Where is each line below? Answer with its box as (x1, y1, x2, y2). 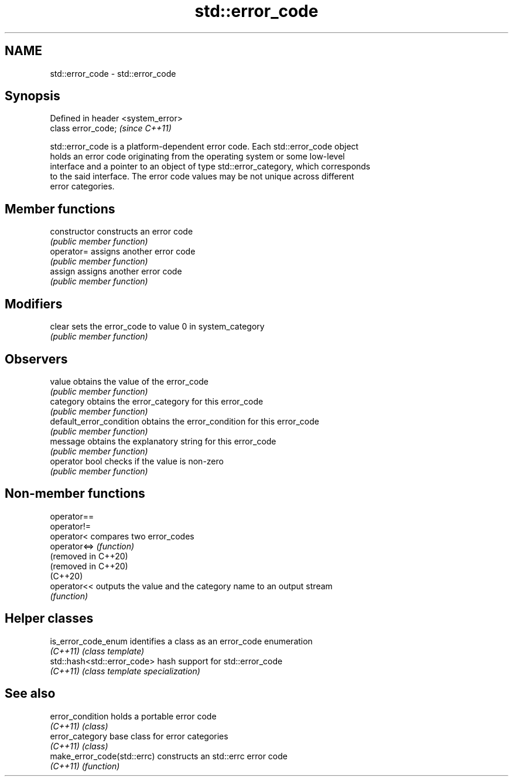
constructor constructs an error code (50, 226, 193, 237)
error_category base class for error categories (50, 731, 228, 741)
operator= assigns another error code (50, 246, 196, 257)
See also (5, 686, 56, 701)
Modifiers (5, 296, 63, 311)
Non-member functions (5, 486, 145, 501)
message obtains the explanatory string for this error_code (50, 436, 276, 446)
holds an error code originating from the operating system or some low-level (50, 151, 345, 162)
